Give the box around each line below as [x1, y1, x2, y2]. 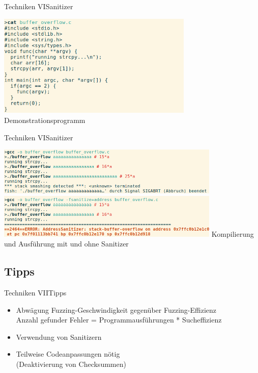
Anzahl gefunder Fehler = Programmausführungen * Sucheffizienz [16, 314, 222, 325]
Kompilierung [211, 228, 254, 239]
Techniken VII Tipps [4, 287, 67, 297]
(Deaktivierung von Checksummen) [16, 358, 126, 369]
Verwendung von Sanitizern [16, 331, 102, 342]
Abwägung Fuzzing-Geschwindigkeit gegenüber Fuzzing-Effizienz [16, 304, 216, 315]
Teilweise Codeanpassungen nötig [16, 349, 120, 359]
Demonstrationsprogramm [4, 114, 85, 125]
